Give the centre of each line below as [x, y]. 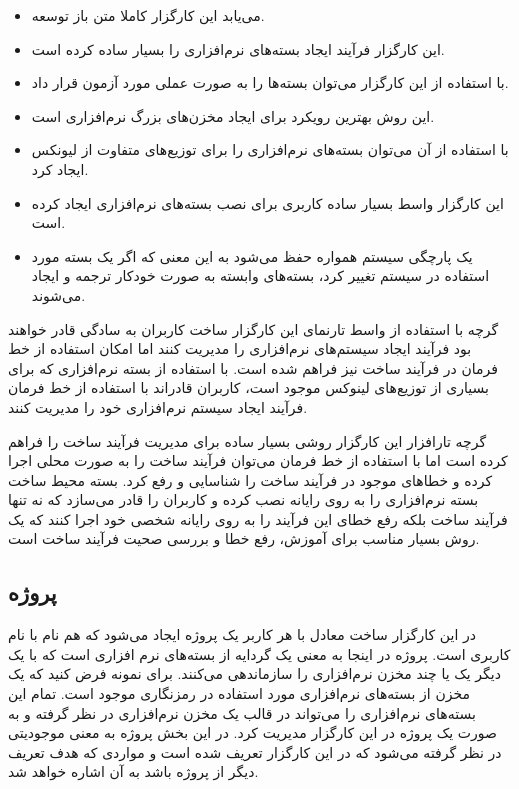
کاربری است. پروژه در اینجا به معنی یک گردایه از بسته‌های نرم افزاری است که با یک [259, 653]
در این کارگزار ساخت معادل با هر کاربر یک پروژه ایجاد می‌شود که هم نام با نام [242, 634]
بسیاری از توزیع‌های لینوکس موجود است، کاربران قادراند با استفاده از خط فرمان [248, 387]
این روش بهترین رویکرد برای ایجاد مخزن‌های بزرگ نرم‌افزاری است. [233, 115]
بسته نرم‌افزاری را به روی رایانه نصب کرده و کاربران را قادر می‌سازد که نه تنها [243, 499]
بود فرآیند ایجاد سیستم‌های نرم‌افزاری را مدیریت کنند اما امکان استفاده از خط [240, 348]
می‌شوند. [58, 294]
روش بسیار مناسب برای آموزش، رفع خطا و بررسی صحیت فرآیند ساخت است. [244, 538]
